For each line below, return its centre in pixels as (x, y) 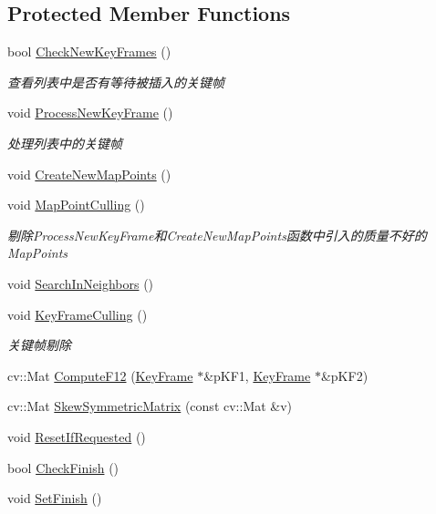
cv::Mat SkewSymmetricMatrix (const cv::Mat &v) (150, 406)
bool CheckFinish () (63, 467)
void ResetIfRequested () (77, 436)
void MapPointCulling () (76, 205)
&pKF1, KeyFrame (257, 375)
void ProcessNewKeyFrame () (90, 113)
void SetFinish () (55, 498)
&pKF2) (344, 375)
